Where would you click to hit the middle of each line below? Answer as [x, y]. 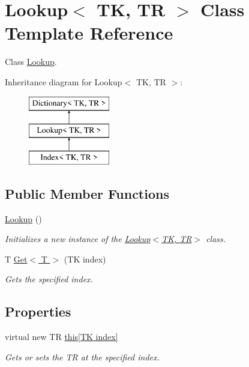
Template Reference [89, 33]
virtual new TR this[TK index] [61, 337]
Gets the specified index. [49, 279]
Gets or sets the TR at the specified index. [82, 356]
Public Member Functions [87, 193]
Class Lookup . [31, 62]
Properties [38, 311]
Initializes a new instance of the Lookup [78, 239]
